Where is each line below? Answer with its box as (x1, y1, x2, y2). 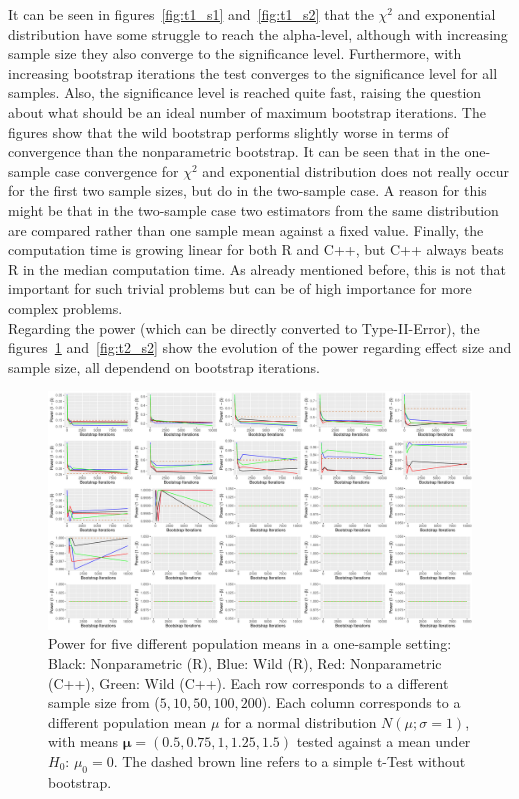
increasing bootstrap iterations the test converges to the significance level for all (8, 62, 498, 83)
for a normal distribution (224, 711, 377, 732)
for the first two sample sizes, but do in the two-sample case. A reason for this (8, 180, 487, 201)
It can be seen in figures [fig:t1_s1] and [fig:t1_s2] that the (8, 4, 374, 24)
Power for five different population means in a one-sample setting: (48, 633, 452, 654)
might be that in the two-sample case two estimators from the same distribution (8, 199, 499, 220)
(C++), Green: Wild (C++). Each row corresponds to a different (48, 672, 449, 693)
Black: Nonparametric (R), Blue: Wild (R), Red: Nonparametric (48, 652, 442, 673)
